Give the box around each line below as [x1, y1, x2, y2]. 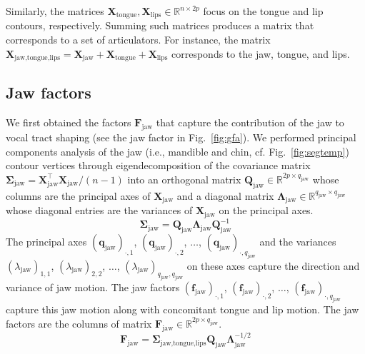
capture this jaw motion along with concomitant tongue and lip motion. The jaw [6, 302, 359, 317]
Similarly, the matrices [6, 4, 104, 18]
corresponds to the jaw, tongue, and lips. [171, 46, 350, 61]
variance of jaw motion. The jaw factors [6, 280, 180, 295]
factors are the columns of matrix [6, 315, 152, 330]
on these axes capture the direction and [186, 258, 360, 273]
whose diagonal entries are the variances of [6, 203, 193, 218]
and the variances [259, 233, 336, 248]
